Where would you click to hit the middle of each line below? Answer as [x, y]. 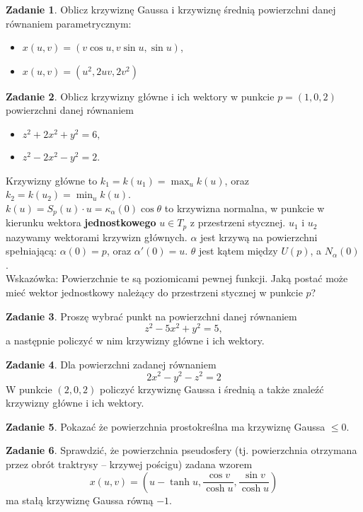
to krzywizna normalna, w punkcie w [244, 208]
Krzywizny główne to [52, 180]
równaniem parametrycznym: [69, 23]
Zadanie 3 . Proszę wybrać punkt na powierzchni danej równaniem [151, 316]
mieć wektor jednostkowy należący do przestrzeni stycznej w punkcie [154, 292]
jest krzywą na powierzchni [259, 237]
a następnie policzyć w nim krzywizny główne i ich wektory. [135, 341]
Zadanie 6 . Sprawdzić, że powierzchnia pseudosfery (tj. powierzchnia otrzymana [181, 450]
